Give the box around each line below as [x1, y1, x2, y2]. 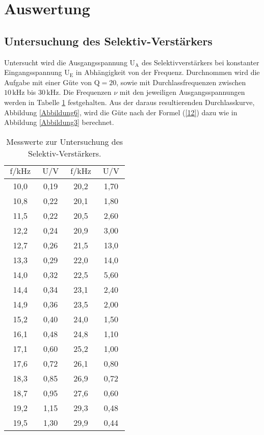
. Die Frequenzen [59, 87, 112, 97]
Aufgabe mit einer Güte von [4, 76, 92, 87]
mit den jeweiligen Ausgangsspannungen [119, 87, 245, 97]
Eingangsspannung [4, 67, 62, 78]
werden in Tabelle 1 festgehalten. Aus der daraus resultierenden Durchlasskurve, [4, 96, 255, 107]
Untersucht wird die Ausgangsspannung [4, 57, 127, 67]
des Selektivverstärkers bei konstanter [141, 57, 259, 67]
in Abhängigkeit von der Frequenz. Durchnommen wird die [75, 67, 260, 78]
